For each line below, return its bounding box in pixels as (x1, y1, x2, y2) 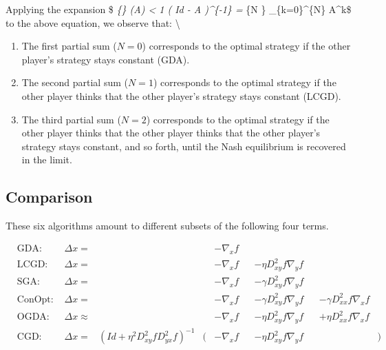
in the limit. (21, 152, 72, 167)
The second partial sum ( (21, 75, 128, 90)
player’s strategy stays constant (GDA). (21, 52, 190, 66)
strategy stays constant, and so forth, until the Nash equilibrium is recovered (21, 138, 346, 153)
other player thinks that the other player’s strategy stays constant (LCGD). (21, 88, 341, 103)
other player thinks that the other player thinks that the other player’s (21, 125, 321, 140)
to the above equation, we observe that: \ (6, 15, 180, 30)
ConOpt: (17, 294, 54, 305)
